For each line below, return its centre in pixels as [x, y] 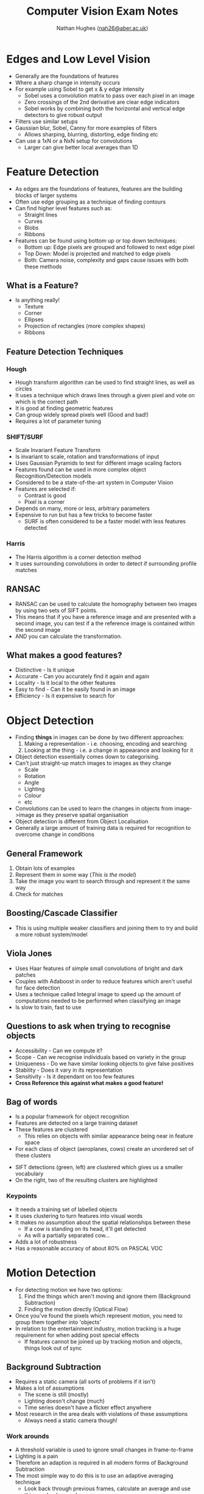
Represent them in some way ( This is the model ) [76, 875]
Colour [33, 796]
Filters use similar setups [46, 121]
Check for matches [39, 894]
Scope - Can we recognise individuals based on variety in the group [100, 1057]
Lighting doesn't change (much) [65, 1401]
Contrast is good [45, 495]
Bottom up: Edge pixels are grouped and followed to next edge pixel [109, 247]
